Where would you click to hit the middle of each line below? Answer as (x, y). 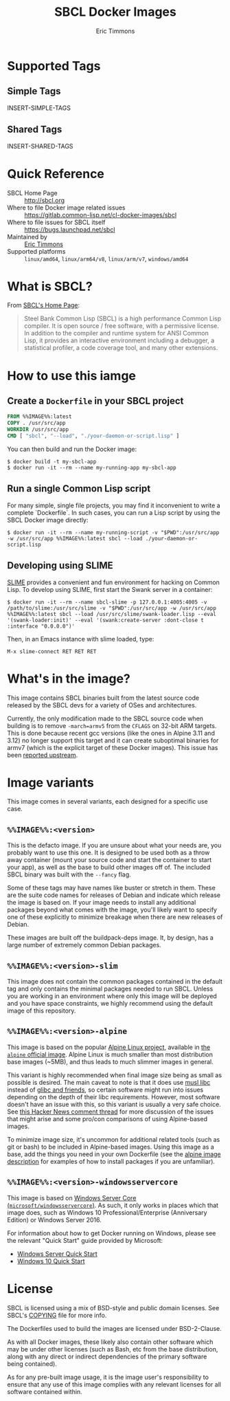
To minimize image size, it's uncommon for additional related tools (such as (114, 1139)
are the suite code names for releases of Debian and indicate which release (114, 895)
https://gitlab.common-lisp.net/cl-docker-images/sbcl (101, 214)
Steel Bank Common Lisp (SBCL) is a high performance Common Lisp (123, 319)
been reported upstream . (43, 755)
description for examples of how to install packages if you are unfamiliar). (111, 1161)
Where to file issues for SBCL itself (56, 222)
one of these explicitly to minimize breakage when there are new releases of (115, 917)
